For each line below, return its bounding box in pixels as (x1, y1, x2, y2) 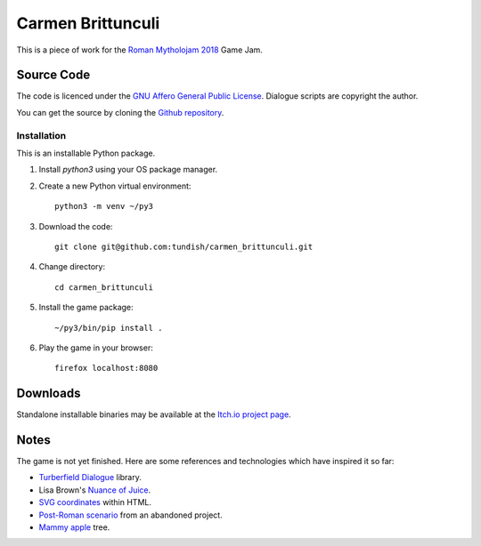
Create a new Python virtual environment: (38, 181, 192, 191)
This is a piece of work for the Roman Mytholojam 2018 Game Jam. (16, 44, 263, 55)
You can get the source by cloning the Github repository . (16, 107, 224, 117)
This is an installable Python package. (16, 148, 156, 158)
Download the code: (38, 221, 113, 231)
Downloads (16, 386, 81, 401)
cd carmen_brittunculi (54, 282, 154, 293)
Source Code (16, 68, 91, 83)
